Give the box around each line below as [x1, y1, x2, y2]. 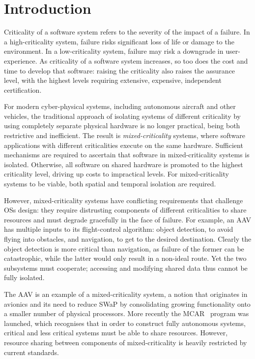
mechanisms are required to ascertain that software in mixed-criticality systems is [4, 149, 250, 160]
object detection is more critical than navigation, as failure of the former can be [4, 243, 244, 253]
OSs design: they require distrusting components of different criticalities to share [4, 205, 247, 215]
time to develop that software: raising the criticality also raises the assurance [4, 65, 235, 75]
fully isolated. [4, 272, 45, 283]
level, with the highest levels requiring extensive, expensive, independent [4, 75, 222, 85]
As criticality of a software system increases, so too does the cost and [39, 55, 248, 66]
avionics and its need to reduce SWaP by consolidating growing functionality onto [4, 298, 251, 309]
